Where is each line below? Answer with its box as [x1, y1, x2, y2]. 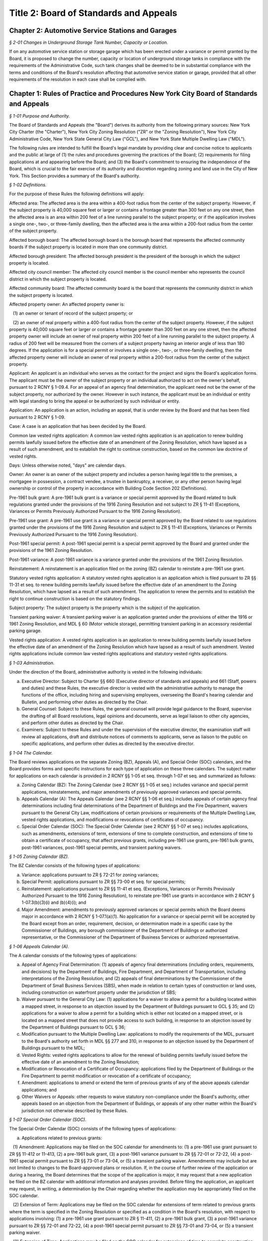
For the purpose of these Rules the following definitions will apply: [9, 191, 144, 197]
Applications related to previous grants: [21, 1135, 102, 1141]
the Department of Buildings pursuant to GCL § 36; [21, 1024, 126, 1030]
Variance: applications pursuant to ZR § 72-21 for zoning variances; [21, 872, 159, 878]
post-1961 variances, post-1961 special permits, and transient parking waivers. [21, 844, 182, 850]
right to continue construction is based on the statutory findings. [9, 596, 141, 602]
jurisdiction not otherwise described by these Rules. [21, 1107, 128, 1113]
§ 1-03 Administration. [9, 660, 55, 666]
